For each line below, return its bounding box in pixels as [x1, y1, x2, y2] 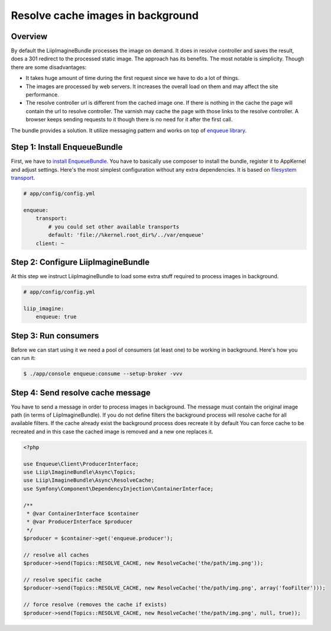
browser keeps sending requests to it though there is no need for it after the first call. [25, 116, 233, 123]
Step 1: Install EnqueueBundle [11, 142, 123, 152]
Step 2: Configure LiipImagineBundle [11, 257, 150, 267]
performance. [25, 91, 59, 98]
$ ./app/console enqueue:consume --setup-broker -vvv [23, 371, 183, 377]
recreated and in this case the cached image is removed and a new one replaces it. [11, 428, 213, 435]
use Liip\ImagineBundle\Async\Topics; [23, 468, 136, 475]
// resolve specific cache [23, 577, 102, 583]
